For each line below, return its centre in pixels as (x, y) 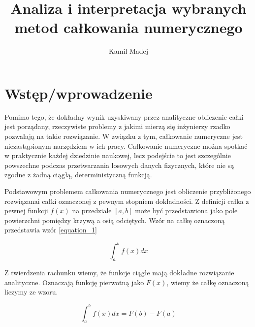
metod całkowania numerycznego (128, 27)
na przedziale (92, 211)
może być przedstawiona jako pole (186, 211)
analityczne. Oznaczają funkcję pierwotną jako (74, 282)
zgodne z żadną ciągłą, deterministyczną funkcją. (78, 175)
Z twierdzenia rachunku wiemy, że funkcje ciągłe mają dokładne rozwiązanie (119, 273)
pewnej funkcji (26, 211)
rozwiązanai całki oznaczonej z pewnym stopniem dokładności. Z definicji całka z (127, 201)
